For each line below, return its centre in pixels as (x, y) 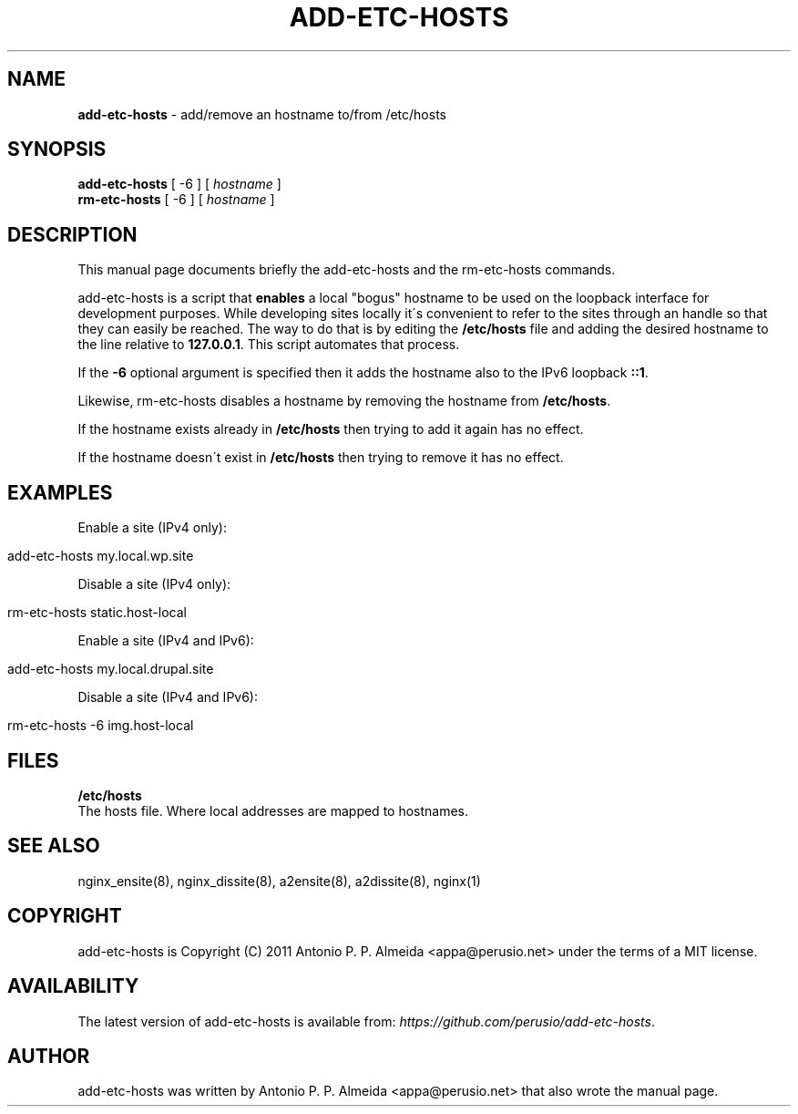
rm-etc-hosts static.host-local (97, 613)
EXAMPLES (60, 492)
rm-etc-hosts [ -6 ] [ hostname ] (176, 200)
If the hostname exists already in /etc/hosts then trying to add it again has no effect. (331, 429)
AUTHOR (49, 1056)
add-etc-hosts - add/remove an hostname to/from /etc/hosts (262, 114)
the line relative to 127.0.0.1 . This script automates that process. (269, 345)
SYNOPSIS (57, 150)
